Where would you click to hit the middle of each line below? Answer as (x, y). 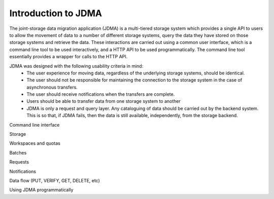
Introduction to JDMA (56, 13)
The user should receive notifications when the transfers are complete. (101, 94)
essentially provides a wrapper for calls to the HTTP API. (68, 57)
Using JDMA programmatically (41, 190)
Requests (19, 162)
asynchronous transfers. (52, 87)
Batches (18, 152)
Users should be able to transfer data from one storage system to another (104, 101)
